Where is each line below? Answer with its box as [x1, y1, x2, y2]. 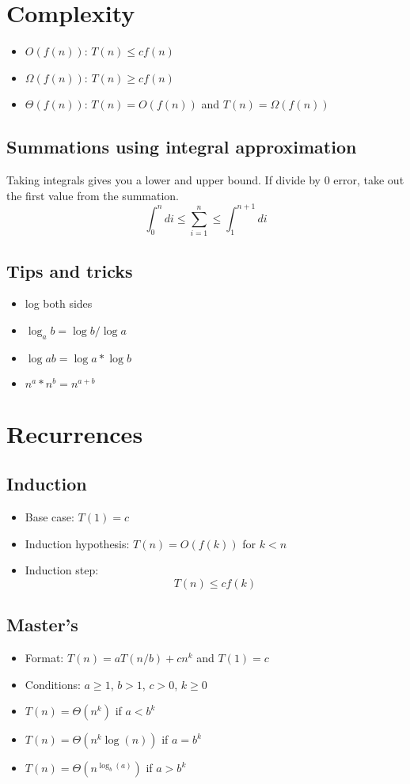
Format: [25, 650, 64, 666]
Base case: [25, 509, 74, 525]
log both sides [25, 295, 93, 312]
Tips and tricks [6, 258, 133, 282]
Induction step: [25, 562, 99, 578]
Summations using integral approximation [6, 134, 357, 159]
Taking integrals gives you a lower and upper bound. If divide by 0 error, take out [6, 172, 404, 188]
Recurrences [6, 417, 143, 449]
